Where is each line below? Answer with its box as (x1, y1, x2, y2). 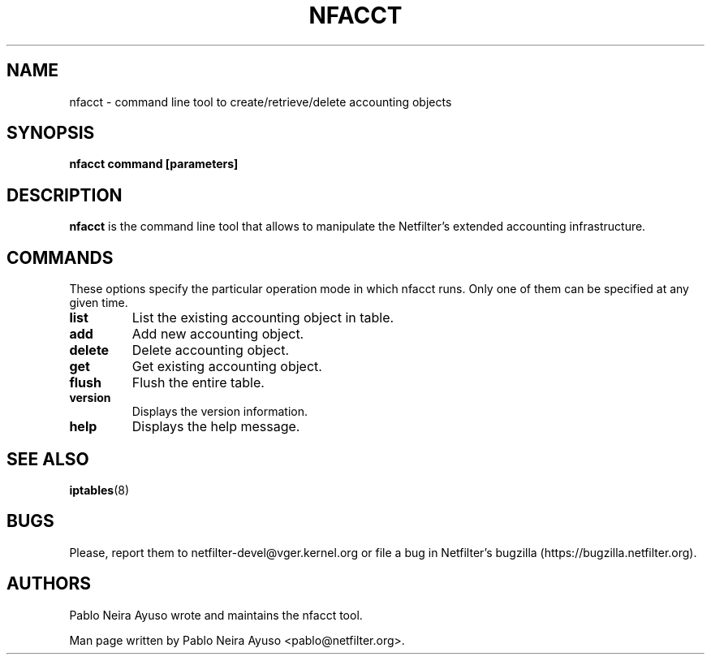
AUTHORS (6, 573, 92, 594)
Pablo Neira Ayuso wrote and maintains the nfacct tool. (69, 607, 363, 622)
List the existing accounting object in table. (131, 309, 394, 326)
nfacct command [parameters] (69, 157, 239, 171)
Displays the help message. (131, 418, 300, 435)
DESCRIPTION (6, 184, 123, 205)
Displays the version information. (131, 404, 308, 419)
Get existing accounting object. (131, 358, 322, 375)
